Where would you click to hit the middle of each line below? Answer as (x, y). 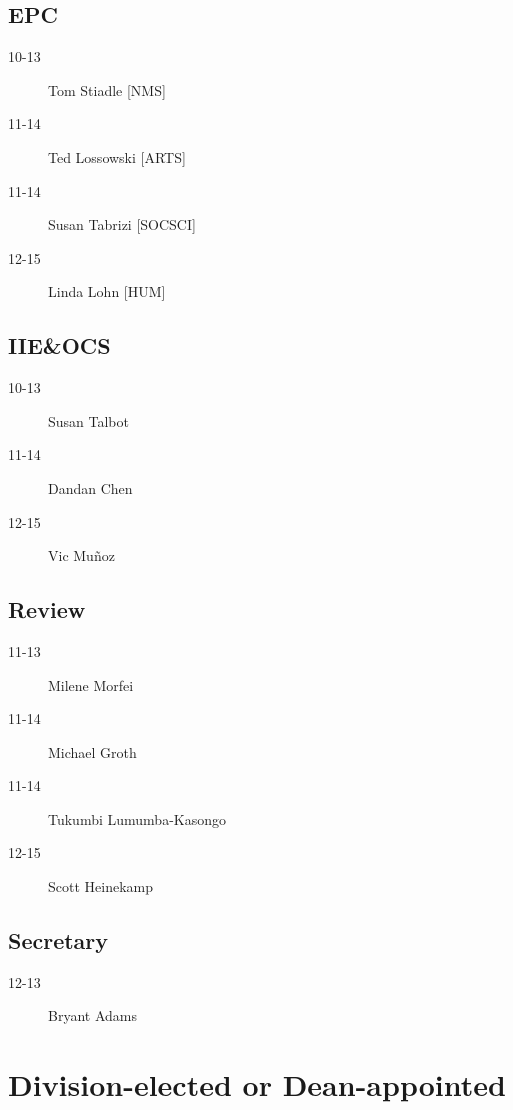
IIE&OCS (59, 345)
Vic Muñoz (81, 555)
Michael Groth (92, 751)
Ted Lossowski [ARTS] (117, 156)
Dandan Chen (90, 487)
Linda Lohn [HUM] (107, 291)
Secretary (58, 940)
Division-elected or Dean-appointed (257, 1084)
